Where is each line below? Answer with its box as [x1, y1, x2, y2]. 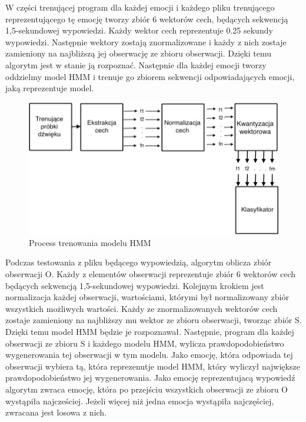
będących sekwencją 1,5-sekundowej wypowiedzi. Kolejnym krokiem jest [5, 279, 264, 291]
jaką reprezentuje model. [5, 82, 94, 94]
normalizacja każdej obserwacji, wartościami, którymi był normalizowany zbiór [5, 291, 289, 303]
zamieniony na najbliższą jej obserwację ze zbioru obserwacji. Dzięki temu [5, 47, 272, 59]
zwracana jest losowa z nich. [5, 406, 107, 418]
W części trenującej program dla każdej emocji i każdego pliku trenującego [5, 1, 275, 13]
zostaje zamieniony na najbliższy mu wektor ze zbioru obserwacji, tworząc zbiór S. [5, 314, 302, 326]
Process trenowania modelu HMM [29, 236, 151, 248]
